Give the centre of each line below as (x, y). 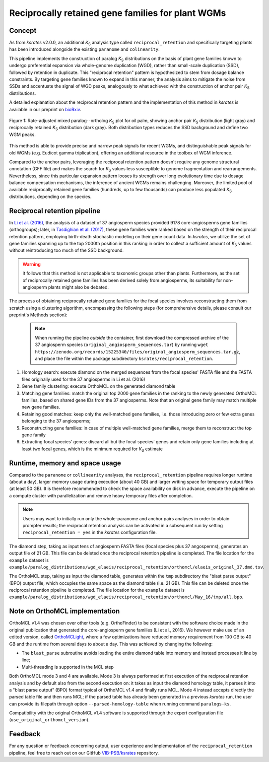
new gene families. (41, 407)
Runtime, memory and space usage (65, 463)
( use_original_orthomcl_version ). (49, 720)
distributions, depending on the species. (50, 197)
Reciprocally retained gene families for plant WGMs (118, 13)
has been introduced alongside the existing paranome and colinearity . (84, 49)
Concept (23, 31)
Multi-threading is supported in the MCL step (68, 667)
